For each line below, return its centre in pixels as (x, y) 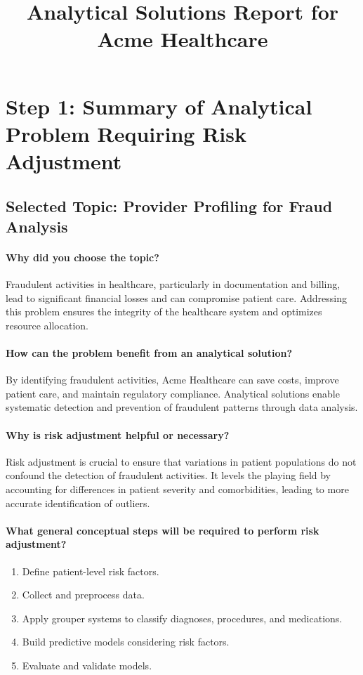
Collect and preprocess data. (83, 595)
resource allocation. (47, 325)
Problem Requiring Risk (126, 133)
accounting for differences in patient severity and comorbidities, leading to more (177, 489)
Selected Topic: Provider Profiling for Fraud (169, 205)
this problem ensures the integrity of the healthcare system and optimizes (164, 312)
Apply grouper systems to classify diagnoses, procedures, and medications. (182, 618)
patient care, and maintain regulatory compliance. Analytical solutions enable (173, 393)
